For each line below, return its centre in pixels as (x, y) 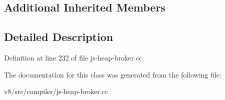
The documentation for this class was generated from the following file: (113, 74)
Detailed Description (59, 37)
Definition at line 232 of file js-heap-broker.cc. (74, 57)
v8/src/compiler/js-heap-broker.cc (56, 91)
